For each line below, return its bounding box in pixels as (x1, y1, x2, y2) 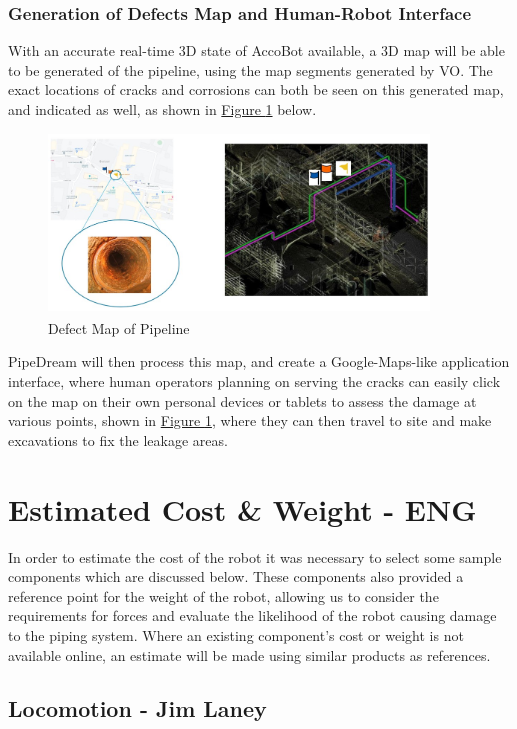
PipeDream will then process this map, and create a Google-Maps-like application (8, 351, 510, 372)
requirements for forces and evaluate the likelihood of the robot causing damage (8, 605, 497, 626)
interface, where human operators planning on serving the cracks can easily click (8, 371, 501, 392)
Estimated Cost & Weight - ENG (8, 488, 477, 529)
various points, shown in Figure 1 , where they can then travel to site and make (8, 410, 492, 431)
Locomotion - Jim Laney (8, 693, 267, 724)
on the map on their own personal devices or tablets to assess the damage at (8, 390, 477, 411)
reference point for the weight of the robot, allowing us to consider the (8, 585, 439, 606)
